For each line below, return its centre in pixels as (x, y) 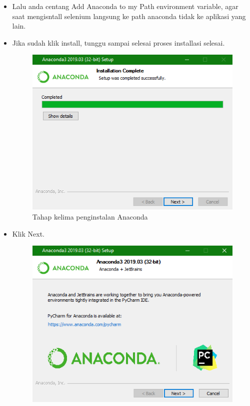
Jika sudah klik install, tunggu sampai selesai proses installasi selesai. (118, 42)
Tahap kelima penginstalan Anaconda (90, 216)
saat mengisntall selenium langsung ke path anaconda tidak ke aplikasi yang (129, 16)
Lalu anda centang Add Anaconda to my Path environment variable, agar (125, 6)
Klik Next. (28, 233)
